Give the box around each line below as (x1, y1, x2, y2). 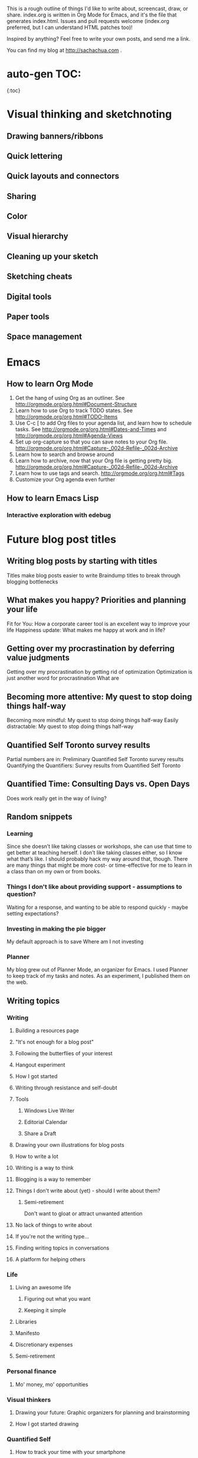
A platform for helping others (15, 1256, 86, 1263)
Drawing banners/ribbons (6, 131, 104, 141)
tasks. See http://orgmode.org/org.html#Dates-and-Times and (15, 426, 167, 433)
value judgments (6, 653, 70, 663)
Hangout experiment (15, 1061, 65, 1068)
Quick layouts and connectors (6, 171, 120, 181)
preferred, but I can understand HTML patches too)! (6, 24, 133, 31)
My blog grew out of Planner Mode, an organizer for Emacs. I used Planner (6, 966, 188, 973)
